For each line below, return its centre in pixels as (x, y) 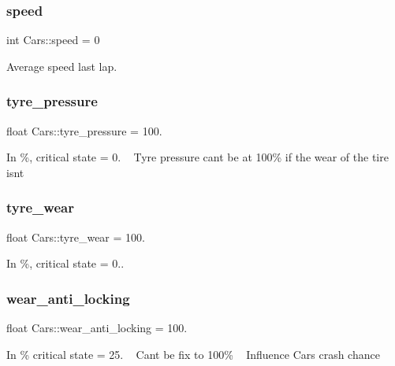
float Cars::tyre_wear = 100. (76, 237)
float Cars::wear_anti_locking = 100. (97, 328)
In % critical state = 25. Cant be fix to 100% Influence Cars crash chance (193, 354)
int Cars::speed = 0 (53, 40)
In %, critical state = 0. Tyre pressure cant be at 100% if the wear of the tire (197, 157)
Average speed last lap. (62, 66)
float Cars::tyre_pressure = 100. (84, 130)
